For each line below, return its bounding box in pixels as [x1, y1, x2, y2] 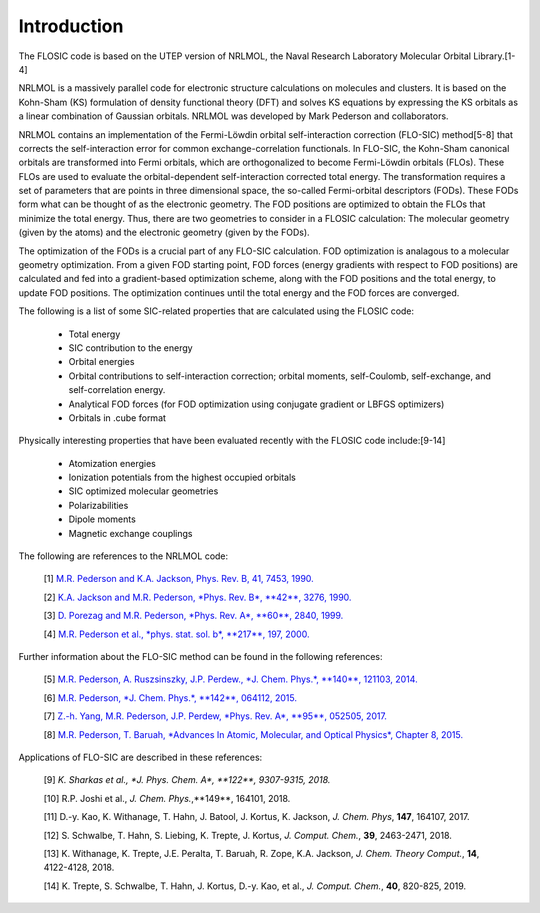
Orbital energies [68, 356, 135, 368]
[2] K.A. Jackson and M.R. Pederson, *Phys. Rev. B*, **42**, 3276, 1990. [43, 591, 352, 603]
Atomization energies [68, 457, 157, 469]
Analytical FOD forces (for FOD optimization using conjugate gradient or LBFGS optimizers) [68, 398, 445, 410]
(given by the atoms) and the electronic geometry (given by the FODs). [18, 226, 310, 239]
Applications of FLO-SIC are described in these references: [18, 751, 263, 763]
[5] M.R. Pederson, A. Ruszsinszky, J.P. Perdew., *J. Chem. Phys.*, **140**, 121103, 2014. [43, 673, 419, 685]
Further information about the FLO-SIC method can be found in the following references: [18, 651, 383, 662]
